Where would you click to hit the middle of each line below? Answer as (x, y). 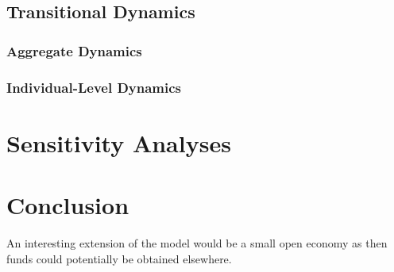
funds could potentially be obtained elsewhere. (119, 258)
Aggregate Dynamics (74, 50)
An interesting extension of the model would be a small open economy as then (197, 242)
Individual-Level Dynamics (94, 87)
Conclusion (68, 205)
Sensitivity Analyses (119, 142)
